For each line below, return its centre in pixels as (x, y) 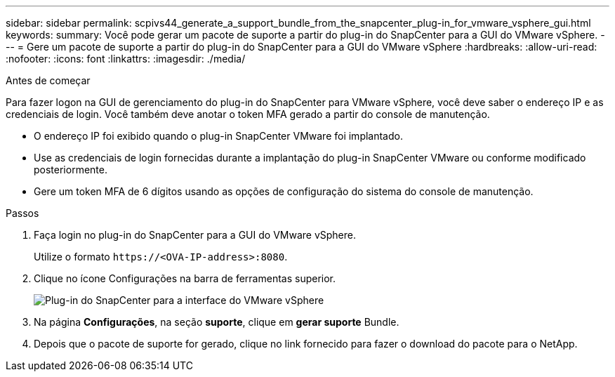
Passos (22, 213)
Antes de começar (48, 80)
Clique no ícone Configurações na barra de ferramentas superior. (185, 278)
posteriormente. (71, 170)
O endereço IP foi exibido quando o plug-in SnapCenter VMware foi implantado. (218, 136)
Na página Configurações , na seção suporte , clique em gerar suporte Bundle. (217, 322)
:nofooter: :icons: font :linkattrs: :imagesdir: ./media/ (126, 59)
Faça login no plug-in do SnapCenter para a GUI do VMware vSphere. (195, 235)
